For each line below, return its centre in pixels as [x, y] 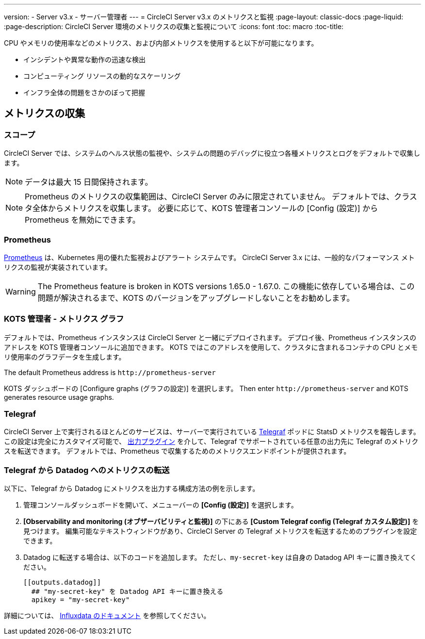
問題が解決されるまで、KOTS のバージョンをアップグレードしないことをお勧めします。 [196, 298]
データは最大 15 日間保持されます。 [89, 182]
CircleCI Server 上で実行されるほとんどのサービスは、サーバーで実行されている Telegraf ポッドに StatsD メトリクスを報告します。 [212, 432]
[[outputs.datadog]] [62, 582]
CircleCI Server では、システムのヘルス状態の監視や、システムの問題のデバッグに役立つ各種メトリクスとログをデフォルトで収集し [212, 153]
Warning [21, 291]
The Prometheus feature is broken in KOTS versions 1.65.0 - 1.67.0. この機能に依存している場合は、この [226, 286]
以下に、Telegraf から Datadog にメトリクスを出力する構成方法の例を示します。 [132, 489]
